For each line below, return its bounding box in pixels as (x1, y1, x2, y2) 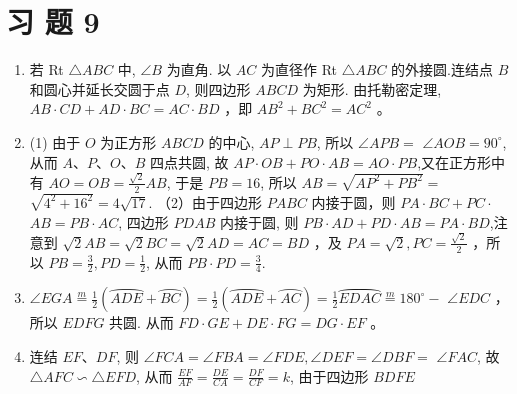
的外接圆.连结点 (391, 59, 493, 80)
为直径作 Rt (261, 59, 338, 80)
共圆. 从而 (109, 312, 174, 333)
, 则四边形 (186, 78, 251, 99)
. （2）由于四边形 (148, 191, 263, 212)
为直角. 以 (166, 59, 232, 80)
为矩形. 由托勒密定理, (302, 78, 442, 99)
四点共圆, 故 (149, 151, 229, 172)
